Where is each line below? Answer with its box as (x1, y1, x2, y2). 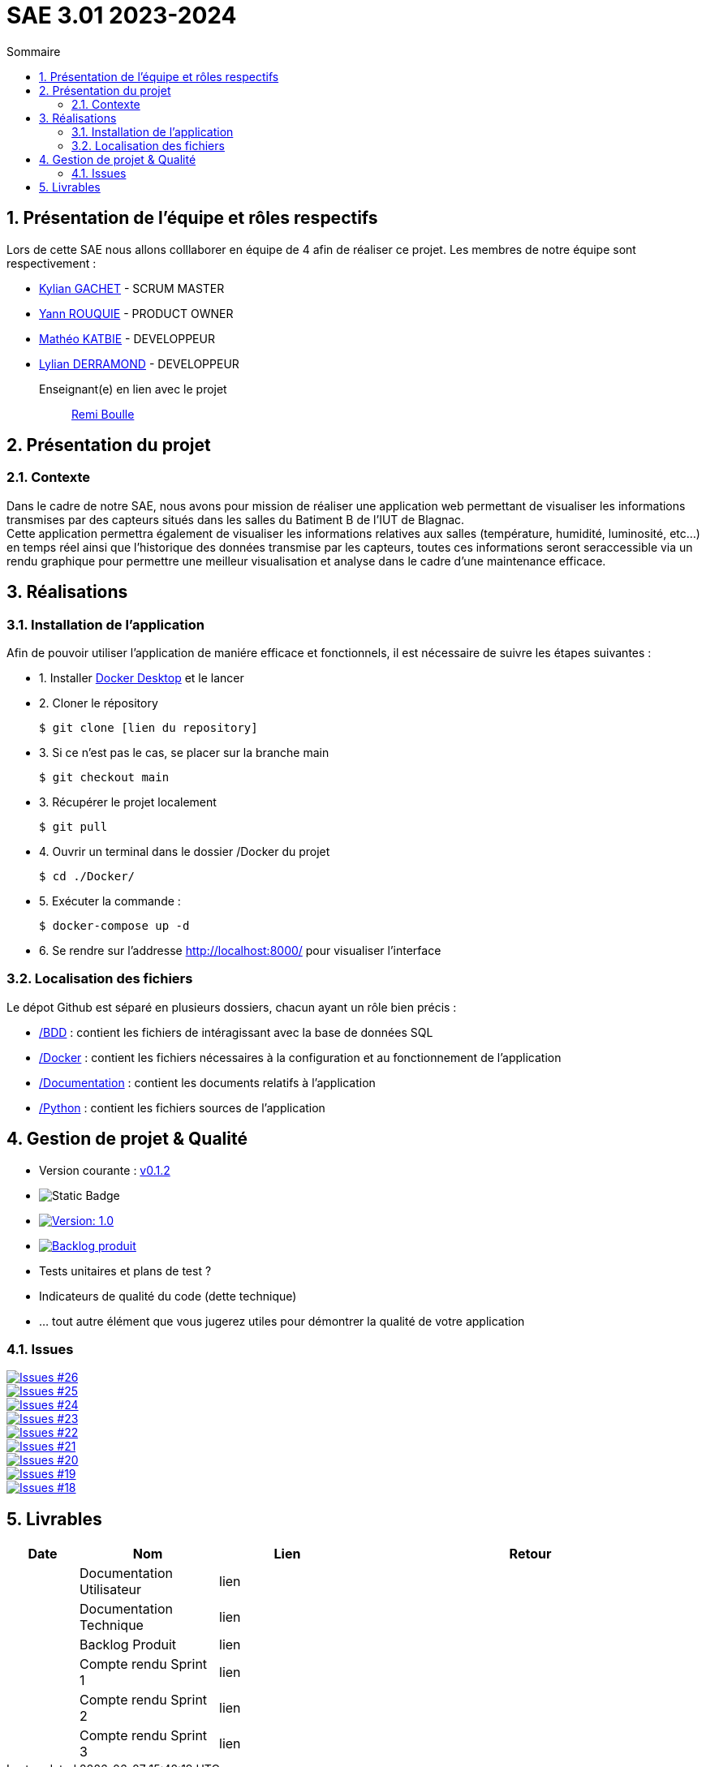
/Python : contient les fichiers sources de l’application (39, 1100, 325, 1115)
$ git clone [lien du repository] (39, 721, 258, 735)
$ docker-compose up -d (39, 919, 190, 933)
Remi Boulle (71, 406, 135, 421)
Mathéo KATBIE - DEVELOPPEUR (39, 331, 215, 346)
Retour (509, 1546, 552, 1563)
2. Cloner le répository (39, 696, 158, 711)
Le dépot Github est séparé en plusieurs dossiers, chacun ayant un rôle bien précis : (6, 1000, 457, 1014)
